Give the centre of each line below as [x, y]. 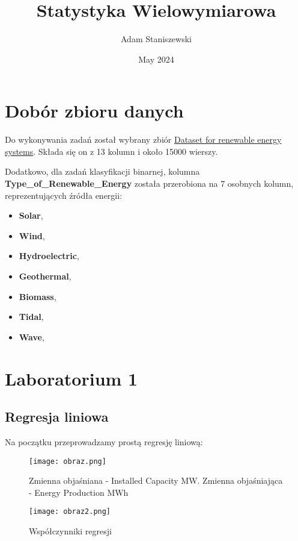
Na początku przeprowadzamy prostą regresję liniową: [104, 441]
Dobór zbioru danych [94, 111]
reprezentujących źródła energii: [64, 195]
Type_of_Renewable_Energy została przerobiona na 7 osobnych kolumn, [149, 183]
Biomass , [38, 296]
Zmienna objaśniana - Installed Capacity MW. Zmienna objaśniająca [156, 480]
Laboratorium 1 [71, 378]
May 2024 [156, 59]
